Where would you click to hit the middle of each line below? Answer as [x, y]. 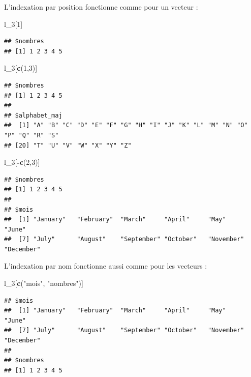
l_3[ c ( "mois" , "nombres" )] [44, 283]
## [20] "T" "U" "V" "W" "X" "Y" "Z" [68, 145]
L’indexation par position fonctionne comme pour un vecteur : [101, 7]
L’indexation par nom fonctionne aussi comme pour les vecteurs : [106, 266]
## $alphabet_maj [33, 115]
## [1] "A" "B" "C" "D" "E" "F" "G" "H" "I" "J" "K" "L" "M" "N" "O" [126, 125]
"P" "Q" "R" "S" [32, 135]
